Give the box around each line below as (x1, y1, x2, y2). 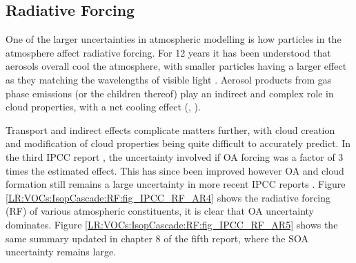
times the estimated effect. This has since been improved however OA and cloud (6, 163, 344, 177)
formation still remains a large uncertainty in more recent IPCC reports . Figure (6, 177, 346, 191)
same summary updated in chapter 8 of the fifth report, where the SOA (6, 231, 309, 245)
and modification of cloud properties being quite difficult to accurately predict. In (6, 136, 351, 150)
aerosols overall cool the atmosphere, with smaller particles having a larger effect (6, 59, 347, 73)
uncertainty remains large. (6, 244, 117, 259)
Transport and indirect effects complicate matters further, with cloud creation (6, 122, 335, 137)
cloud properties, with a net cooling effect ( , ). (6, 99, 201, 114)
